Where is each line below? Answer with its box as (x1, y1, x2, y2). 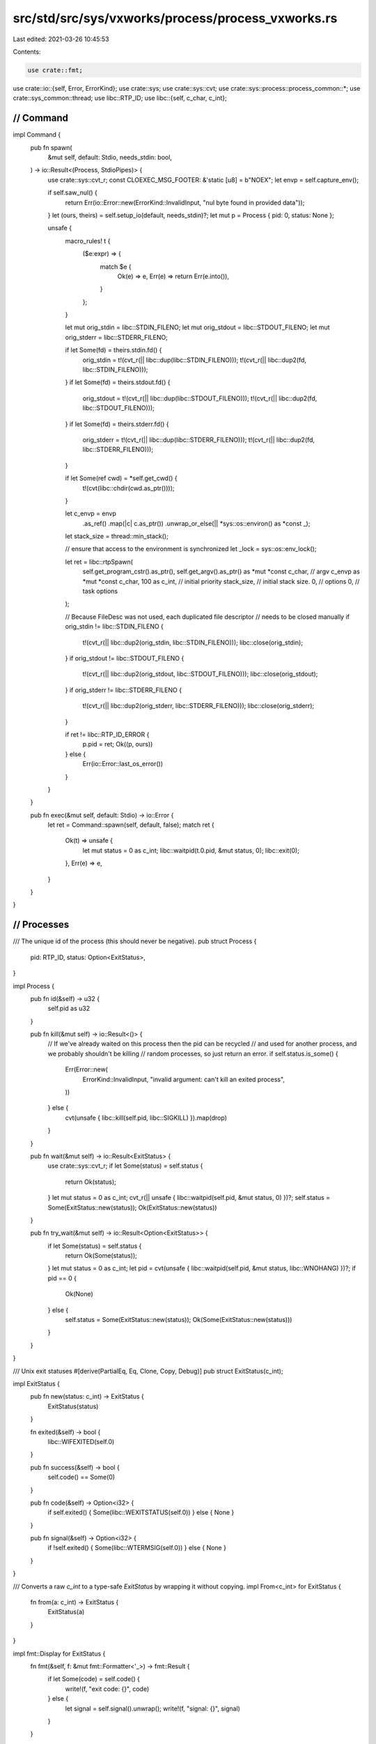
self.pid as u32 (47, 1005, 91, 1013)
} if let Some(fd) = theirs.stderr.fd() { (65, 419, 170, 428)
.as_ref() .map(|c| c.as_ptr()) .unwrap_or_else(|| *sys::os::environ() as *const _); (82, 519, 311, 527)
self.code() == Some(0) (47, 1473, 115, 1482)
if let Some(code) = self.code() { (47, 1675, 141, 1683)
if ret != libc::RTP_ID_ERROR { (65, 730, 150, 739)
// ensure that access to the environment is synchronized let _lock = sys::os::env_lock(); (65, 545, 317, 553)
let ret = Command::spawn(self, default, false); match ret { (47, 820, 215, 829)
